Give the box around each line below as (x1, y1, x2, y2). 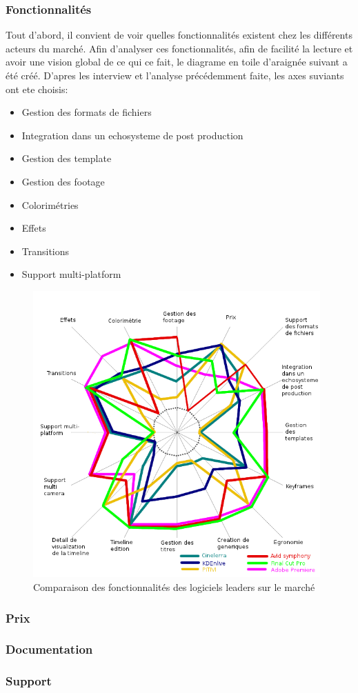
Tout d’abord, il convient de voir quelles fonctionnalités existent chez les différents (6, 28, 352, 42)
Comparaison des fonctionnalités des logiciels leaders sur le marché (33, 580, 315, 594)
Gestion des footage (21, 174, 105, 188)
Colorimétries (21, 197, 79, 212)
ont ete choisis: (6, 81, 68, 96)
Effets (21, 221, 46, 235)
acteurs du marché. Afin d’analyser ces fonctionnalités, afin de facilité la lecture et (6, 41, 353, 55)
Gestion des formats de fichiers (21, 105, 152, 119)
